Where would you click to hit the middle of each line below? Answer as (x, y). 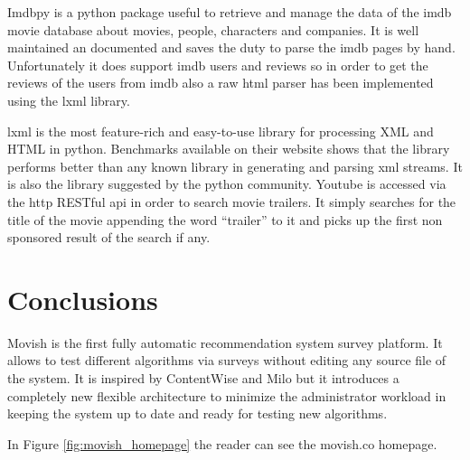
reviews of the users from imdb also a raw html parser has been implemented (221, 83)
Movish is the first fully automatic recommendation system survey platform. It (225, 342)
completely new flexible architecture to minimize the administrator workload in (227, 395)
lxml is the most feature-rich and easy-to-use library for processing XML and (221, 131)
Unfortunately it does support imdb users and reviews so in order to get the (218, 65)
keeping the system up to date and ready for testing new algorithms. (197, 413)
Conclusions (83, 299)
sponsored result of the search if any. (109, 237)
